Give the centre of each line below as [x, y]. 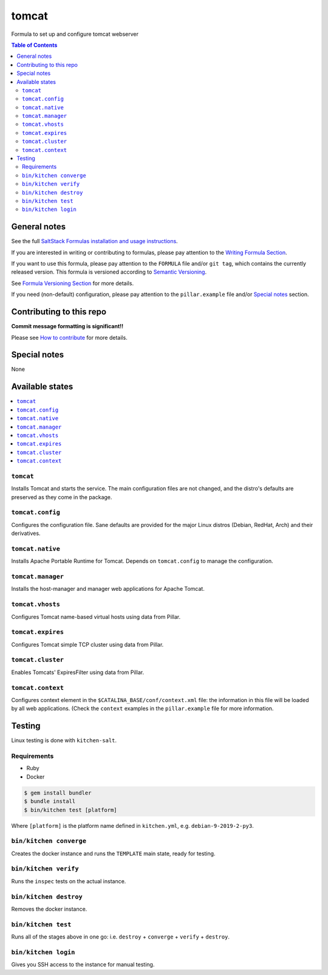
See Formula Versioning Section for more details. [72, 283]
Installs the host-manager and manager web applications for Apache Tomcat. [108, 589]
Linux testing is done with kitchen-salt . [64, 740]
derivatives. [26, 533]
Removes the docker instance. [49, 909]
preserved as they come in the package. [62, 497]
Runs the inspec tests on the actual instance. [69, 881]
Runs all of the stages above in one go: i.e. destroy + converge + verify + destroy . [121, 937]
